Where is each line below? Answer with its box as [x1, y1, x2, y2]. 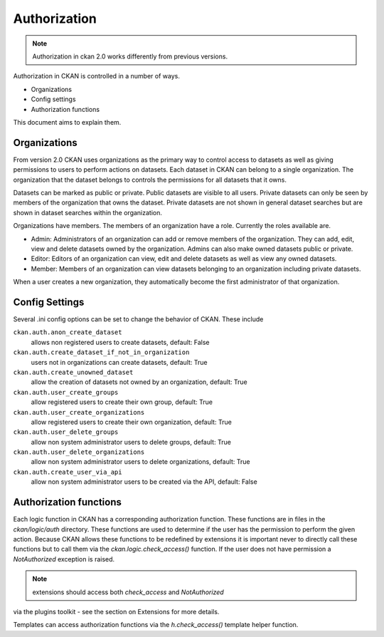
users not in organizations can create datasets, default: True [31, 358, 208, 366]
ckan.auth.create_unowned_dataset [13, 368, 134, 376]
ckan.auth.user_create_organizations [13, 408, 145, 416]
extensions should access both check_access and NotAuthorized [32, 588, 224, 596]
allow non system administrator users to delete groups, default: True [31, 437, 231, 446]
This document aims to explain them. [13, 118, 122, 126]
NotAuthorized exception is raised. [13, 554, 115, 563]
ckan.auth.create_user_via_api [13, 467, 122, 476]
